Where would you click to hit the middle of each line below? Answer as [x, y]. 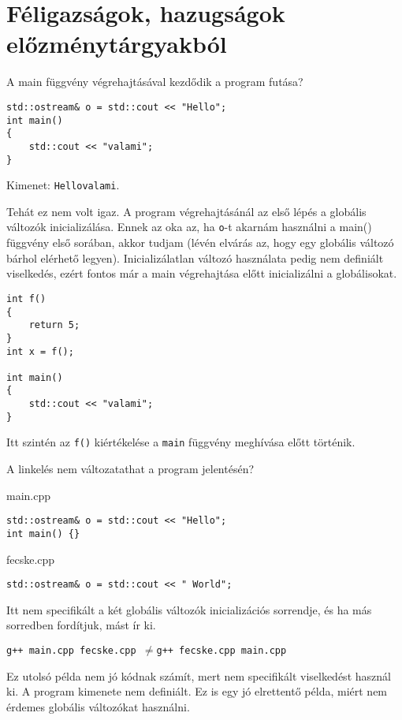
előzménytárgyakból [117, 44]
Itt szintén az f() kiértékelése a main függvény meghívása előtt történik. [181, 442]
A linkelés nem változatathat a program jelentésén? [130, 469]
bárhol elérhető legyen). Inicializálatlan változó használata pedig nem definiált [195, 257]
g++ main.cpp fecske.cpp [71, 651]
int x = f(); [40, 351]
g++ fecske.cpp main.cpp [221, 651]
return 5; [54, 325]
